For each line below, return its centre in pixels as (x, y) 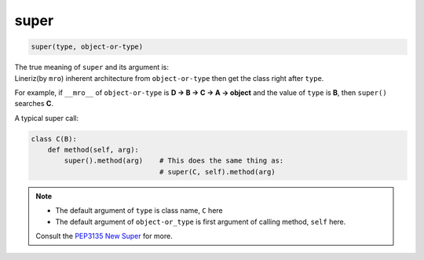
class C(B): (54, 139)
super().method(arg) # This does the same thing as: (174, 161)
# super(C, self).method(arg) (217, 172)
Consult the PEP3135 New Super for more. (104, 236)
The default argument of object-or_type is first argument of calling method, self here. (201, 222)
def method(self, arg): (93, 150)
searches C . (34, 104)
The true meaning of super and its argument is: (91, 68)
